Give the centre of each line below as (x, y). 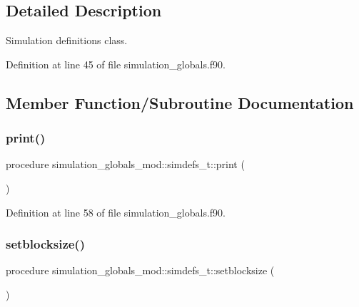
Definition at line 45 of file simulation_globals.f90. (116, 64)
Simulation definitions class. (67, 40)
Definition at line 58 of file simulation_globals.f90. (116, 212)
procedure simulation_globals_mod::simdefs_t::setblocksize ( (140, 270)
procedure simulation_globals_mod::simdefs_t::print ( (125, 164)
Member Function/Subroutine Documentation (180, 102)
